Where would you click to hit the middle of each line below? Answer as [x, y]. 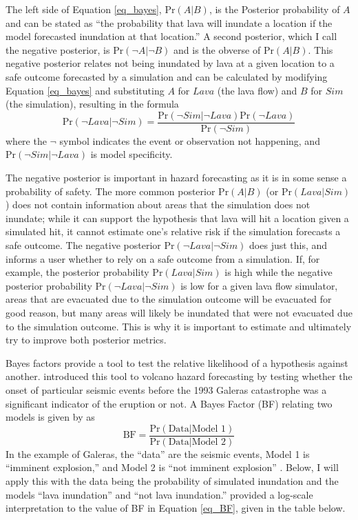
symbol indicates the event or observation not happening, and [190, 140]
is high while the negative [278, 272]
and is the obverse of [217, 49]
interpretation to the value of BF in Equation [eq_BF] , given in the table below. [176, 508]
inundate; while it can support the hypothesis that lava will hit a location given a [177, 218]
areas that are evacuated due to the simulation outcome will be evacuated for [169, 299]
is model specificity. [131, 154]
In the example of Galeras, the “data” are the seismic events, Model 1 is [158, 453]
